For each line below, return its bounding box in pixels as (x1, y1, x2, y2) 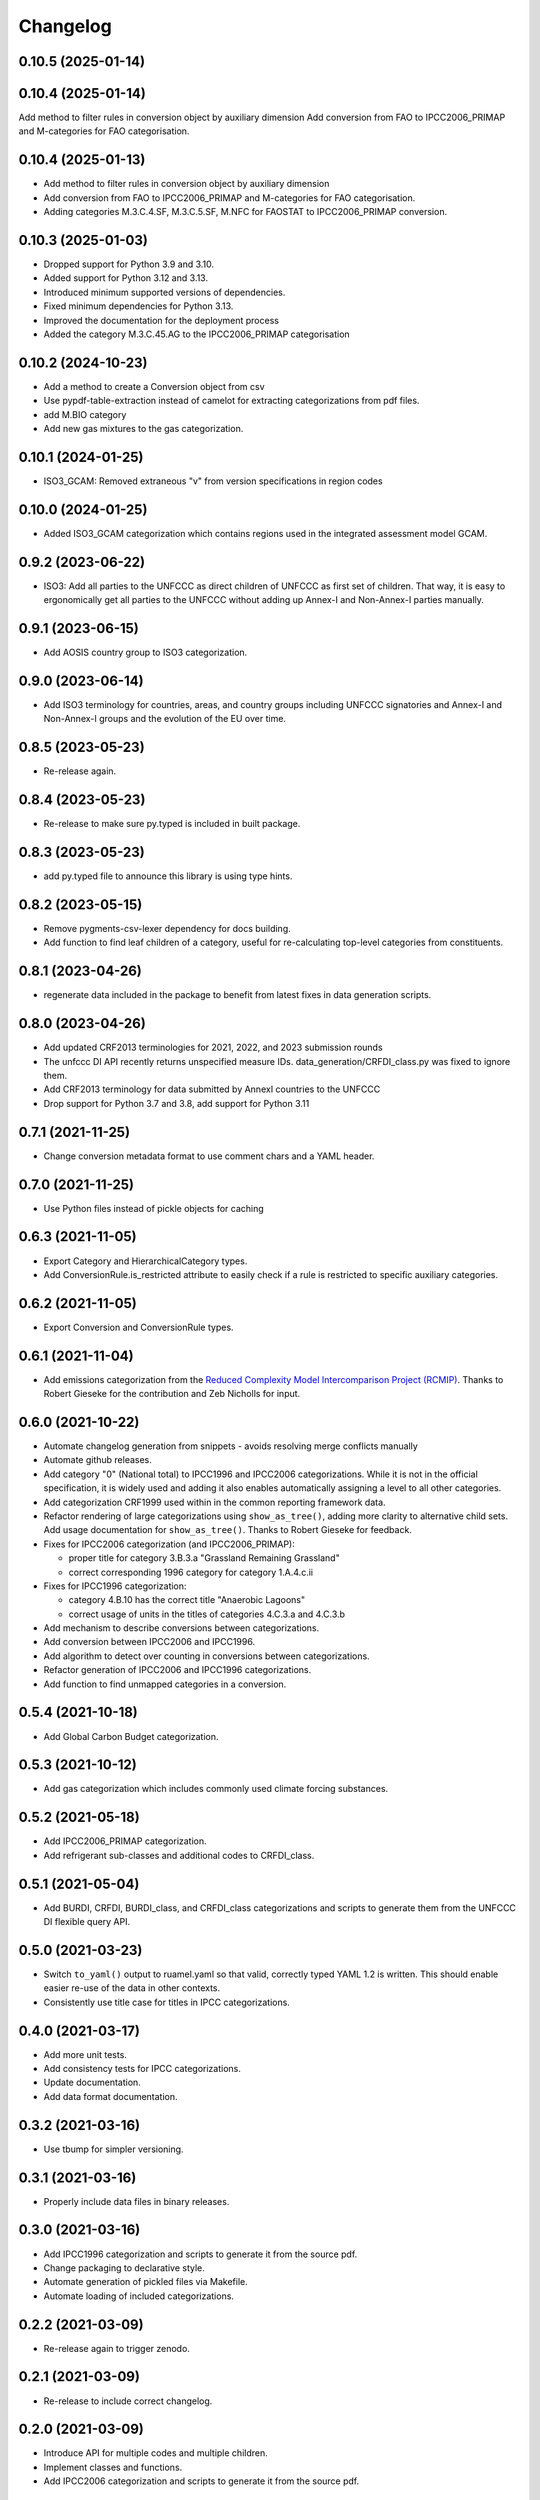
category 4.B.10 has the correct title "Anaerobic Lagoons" (68, 1594, 306, 1606)
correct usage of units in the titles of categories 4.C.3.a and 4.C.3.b (68, 1608, 345, 1620)
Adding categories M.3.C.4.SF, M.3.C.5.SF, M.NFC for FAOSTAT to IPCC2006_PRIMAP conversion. (43, 206, 448, 218)
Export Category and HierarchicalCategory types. (43, 1255, 248, 1267)
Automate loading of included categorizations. (43, 2290, 235, 2302)
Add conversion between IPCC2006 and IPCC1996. (43, 1636, 255, 1648)
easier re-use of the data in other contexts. (43, 1982, 221, 1994)
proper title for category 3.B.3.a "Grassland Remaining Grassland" (68, 1552, 340, 1564)
